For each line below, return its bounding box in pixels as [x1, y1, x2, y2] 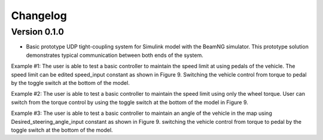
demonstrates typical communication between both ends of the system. [26, 51, 203, 59]
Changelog [11, 9, 67, 22]
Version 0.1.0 [11, 26, 64, 37]
